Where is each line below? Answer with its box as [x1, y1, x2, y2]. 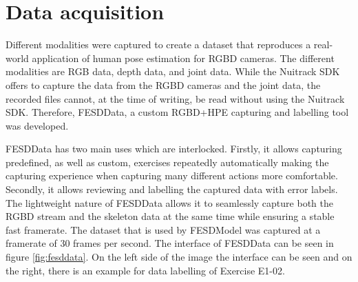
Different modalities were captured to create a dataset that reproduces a [6, 37, 311, 52]
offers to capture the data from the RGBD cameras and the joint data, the [6, 77, 321, 92]
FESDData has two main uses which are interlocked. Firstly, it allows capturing [6, 141, 342, 156]
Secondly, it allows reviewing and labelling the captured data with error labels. [6, 182, 338, 197]
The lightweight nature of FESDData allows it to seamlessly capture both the [6, 195, 333, 210]
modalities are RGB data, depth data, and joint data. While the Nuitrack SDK [6, 64, 340, 79]
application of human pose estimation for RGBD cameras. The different [32, 50, 335, 65]
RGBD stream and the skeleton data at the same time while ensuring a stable [6, 209, 335, 223]
